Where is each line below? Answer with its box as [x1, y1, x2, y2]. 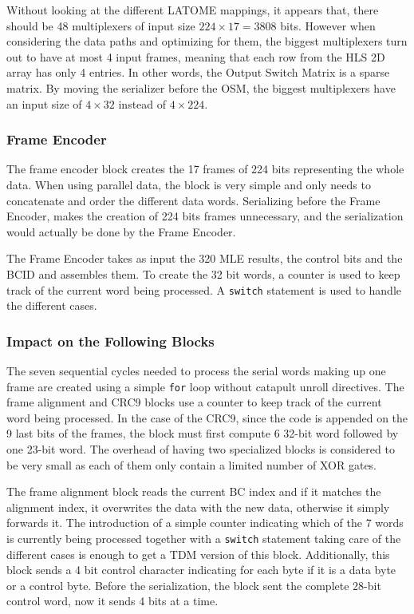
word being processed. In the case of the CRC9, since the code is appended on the [6, 409, 408, 426]
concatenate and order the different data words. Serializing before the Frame [6, 192, 380, 208]
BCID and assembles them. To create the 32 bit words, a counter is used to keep [6, 265, 400, 282]
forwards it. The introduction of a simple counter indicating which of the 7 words [6, 514, 404, 531]
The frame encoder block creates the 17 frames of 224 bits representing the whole [6, 160, 404, 177]
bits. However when [280, 17, 376, 34]
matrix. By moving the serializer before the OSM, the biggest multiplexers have [6, 79, 396, 96]
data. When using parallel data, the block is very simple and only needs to [6, 176, 371, 192]
